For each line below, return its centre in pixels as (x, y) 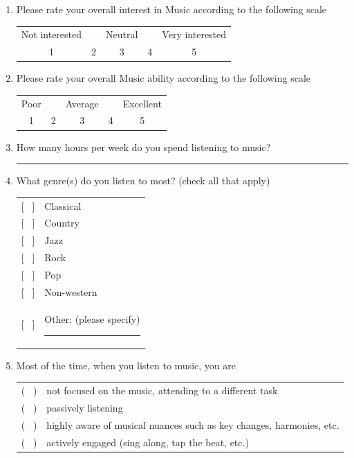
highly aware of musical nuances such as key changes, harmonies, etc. (193, 424)
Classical (63, 205)
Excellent (142, 103)
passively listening (85, 407)
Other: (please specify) (92, 318)
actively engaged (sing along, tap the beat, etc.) (148, 442)
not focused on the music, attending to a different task (162, 390)
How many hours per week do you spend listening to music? (143, 147)
